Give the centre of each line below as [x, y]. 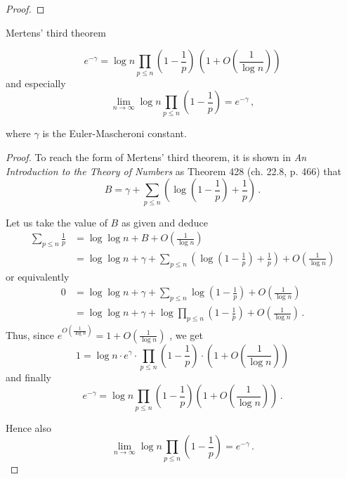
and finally [28, 377]
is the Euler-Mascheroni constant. [114, 133]
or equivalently [38, 276]
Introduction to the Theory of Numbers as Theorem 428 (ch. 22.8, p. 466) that [173, 171]
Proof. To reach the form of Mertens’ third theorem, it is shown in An [156, 157]
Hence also [29, 427]
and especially [36, 83]
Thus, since [30, 334]
